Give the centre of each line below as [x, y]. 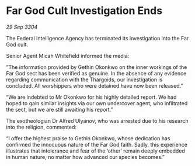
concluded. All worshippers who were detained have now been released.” [95, 85]
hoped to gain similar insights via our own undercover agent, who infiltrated [97, 103]
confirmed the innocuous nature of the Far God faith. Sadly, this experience [97, 144]
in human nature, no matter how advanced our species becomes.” [85, 157]
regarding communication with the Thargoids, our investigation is [84, 79]
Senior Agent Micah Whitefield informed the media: [68, 56]
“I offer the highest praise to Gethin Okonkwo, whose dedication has [88, 138]
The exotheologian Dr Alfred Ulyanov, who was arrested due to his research [97, 120]
